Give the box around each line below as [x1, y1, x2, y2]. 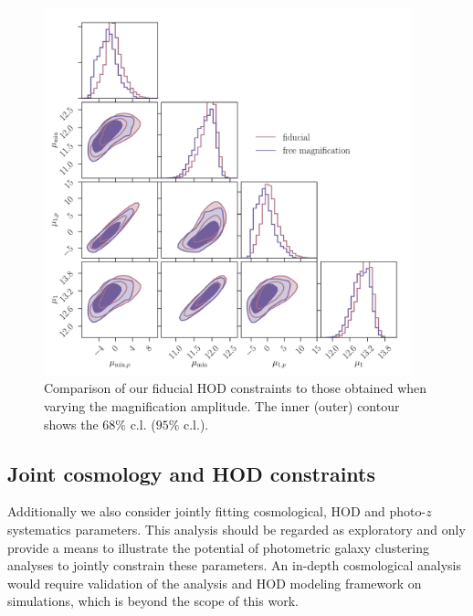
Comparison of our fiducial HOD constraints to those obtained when [44, 378, 427, 398]
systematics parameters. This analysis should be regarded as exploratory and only [7, 519, 466, 538]
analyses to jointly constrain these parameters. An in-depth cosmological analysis [7, 556, 461, 575]
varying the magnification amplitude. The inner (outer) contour [44, 396, 400, 415]
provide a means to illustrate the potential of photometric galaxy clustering [7, 537, 430, 557]
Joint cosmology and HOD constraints [7, 459, 376, 487]
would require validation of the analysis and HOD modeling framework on [7, 573, 422, 592]
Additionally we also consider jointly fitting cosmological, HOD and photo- [7, 502, 426, 521]
